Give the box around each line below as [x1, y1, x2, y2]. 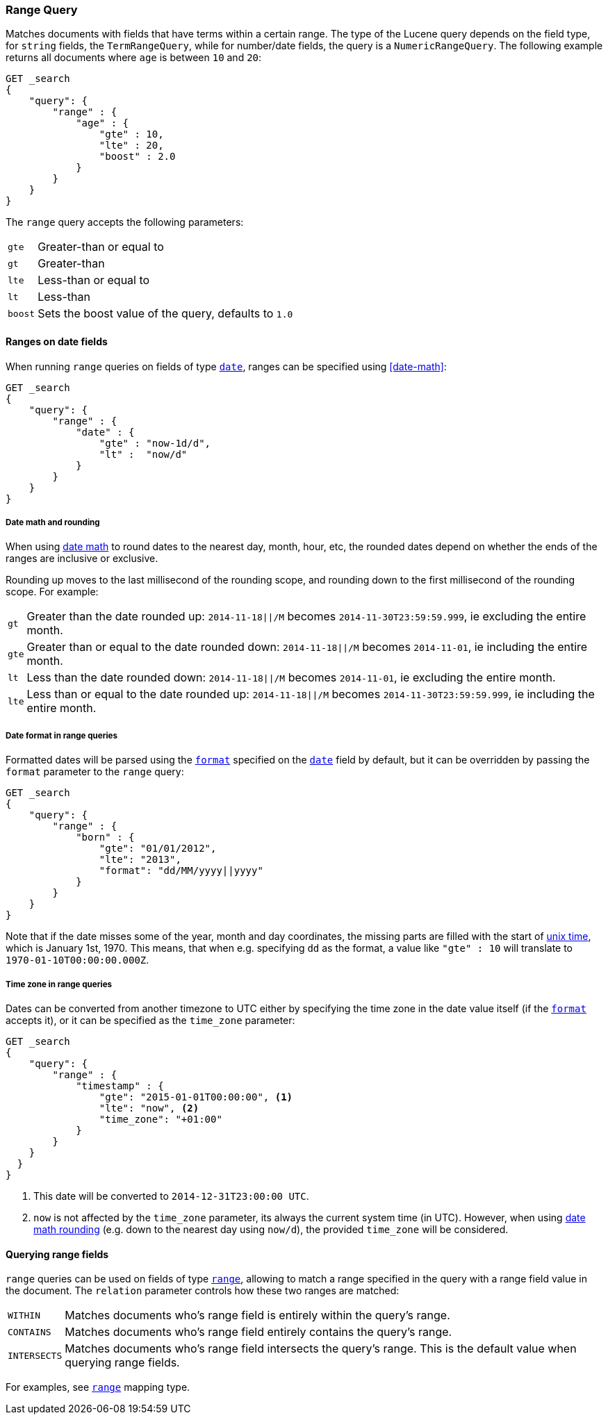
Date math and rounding [6, 517, 100, 527]
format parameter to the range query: [6, 766, 184, 778]
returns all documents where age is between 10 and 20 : [6, 51, 262, 64]
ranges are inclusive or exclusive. [6, 552, 158, 565]
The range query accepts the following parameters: [6, 216, 244, 229]
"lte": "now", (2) [99, 1102, 199, 1114]
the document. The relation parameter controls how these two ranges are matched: [6, 1285, 400, 1297]
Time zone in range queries [6, 979, 113, 989]
